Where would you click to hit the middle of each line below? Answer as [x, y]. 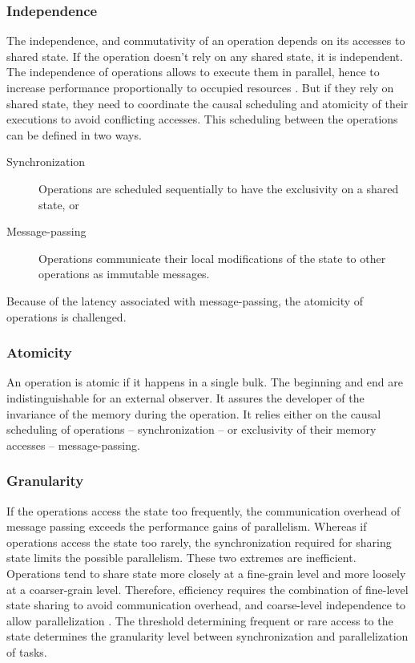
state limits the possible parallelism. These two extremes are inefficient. [181, 558]
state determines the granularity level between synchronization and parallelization [207, 636]
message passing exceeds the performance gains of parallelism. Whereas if [187, 526]
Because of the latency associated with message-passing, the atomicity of [185, 300]
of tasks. [27, 651]
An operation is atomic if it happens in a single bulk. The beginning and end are [205, 382]
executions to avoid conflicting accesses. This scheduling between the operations [202, 119]
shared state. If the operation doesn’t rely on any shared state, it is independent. [205, 56]
